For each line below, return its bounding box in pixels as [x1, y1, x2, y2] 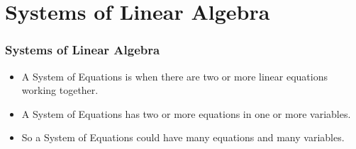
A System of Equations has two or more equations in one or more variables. [21, 106, 351, 121]
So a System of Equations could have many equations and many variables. [21, 130, 345, 145]
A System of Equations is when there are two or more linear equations [21, 68, 328, 83]
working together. [21, 83, 99, 97]
